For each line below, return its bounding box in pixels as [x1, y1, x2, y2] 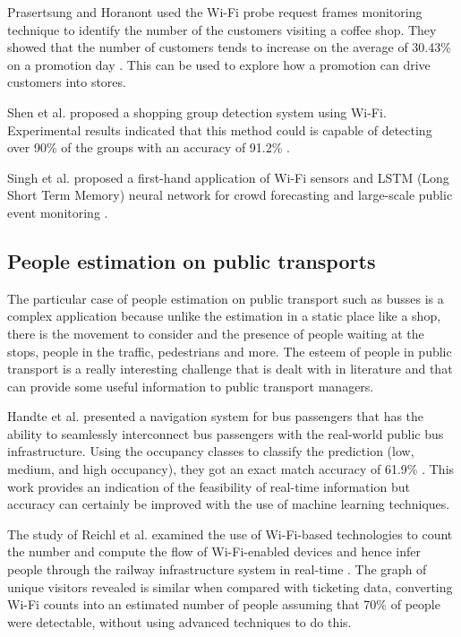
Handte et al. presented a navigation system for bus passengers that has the [7, 407, 424, 426]
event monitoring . [7, 202, 108, 221]
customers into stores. [7, 73, 126, 91]
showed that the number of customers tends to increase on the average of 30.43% [7, 38, 451, 56]
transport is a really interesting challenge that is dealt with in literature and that [7, 359, 453, 378]
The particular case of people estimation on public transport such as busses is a [7, 288, 444, 307]
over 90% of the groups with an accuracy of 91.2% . [7, 138, 290, 157]
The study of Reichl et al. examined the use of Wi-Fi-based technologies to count [7, 524, 453, 543]
